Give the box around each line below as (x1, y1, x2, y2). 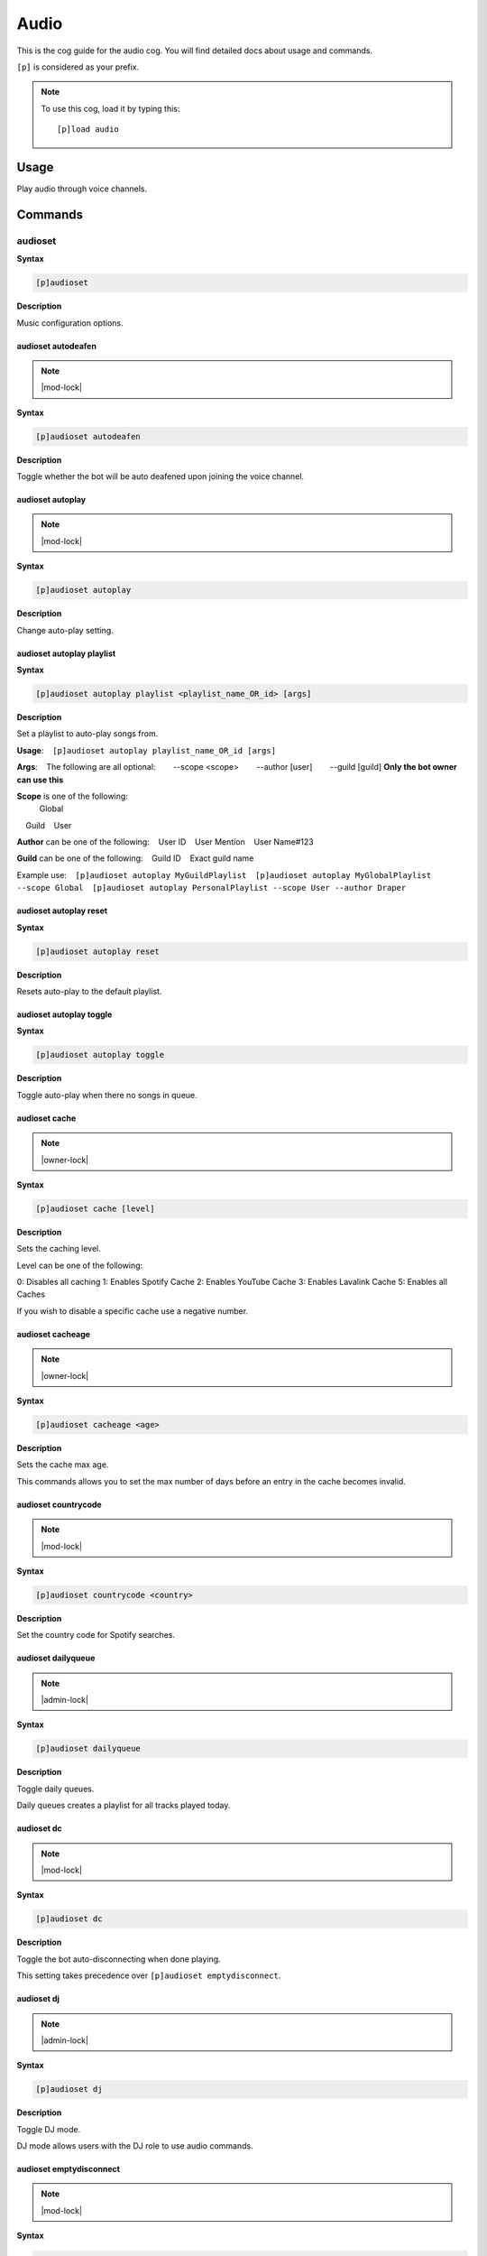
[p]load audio (57, 125, 119, 134)
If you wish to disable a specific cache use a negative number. (16, 1305, 248, 1317)
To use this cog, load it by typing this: (41, 103, 180, 114)
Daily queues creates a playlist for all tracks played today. (16, 1800, 231, 1811)
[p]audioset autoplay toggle (35, 1049, 165, 1060)
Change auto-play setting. (16, 624, 115, 635)
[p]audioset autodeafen (35, 431, 142, 441)
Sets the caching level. (16, 1244, 101, 1254)
